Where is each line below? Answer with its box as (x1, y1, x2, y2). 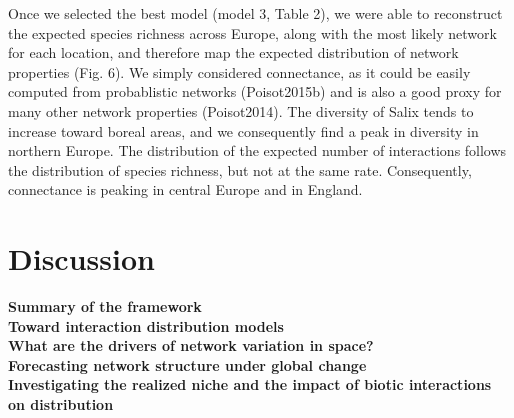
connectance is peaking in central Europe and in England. (8, 179, 363, 200)
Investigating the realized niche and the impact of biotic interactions (8, 374, 492, 395)
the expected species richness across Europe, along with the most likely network (8, 22, 497, 43)
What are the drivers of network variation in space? (8, 335, 374, 356)
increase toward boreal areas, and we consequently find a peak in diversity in (8, 120, 479, 141)
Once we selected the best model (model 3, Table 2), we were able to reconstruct (8, 3, 503, 23)
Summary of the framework (8, 296, 202, 317)
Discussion (8, 238, 155, 279)
